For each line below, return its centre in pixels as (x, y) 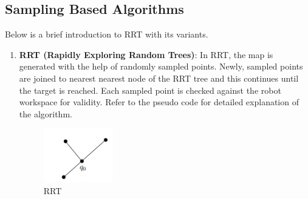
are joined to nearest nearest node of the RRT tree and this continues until (159, 78)
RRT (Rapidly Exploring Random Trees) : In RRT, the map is (146, 54)
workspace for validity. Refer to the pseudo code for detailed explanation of (159, 102)
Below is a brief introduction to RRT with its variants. (107, 34)
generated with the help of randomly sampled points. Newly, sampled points (161, 66)
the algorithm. (46, 113)
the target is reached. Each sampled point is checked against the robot (150, 90)
